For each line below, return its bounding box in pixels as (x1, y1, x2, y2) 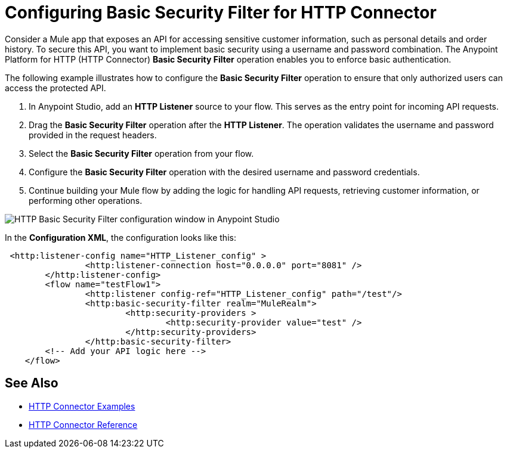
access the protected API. (5, 82, 106, 93)
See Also (5, 376, 58, 391)
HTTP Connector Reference (29, 419, 138, 430)
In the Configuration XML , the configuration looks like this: (5, 232, 236, 243)
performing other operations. (29, 195, 143, 206)
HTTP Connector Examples (29, 401, 135, 411)
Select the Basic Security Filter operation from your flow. (29, 148, 254, 159)
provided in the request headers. (29, 129, 157, 140)
